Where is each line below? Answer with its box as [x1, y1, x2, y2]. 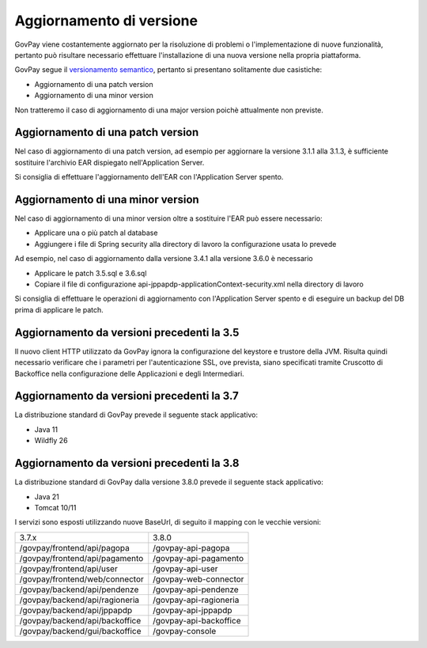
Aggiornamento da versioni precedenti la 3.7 [14, 389, 239, 403]
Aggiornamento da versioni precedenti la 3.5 [14, 325, 240, 339]
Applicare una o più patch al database [34, 228, 158, 237]
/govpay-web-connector [153, 574, 244, 585]
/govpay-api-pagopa [153, 542, 230, 553]
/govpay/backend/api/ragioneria [19, 594, 140, 605]
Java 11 [34, 424, 59, 434]
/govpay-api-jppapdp [153, 604, 232, 616]
